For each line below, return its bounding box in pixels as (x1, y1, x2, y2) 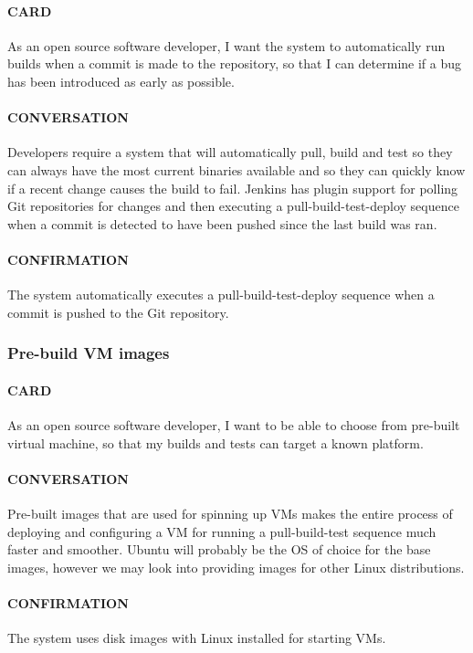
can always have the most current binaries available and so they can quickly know (7, 160, 466, 179)
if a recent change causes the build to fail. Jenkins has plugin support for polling (7, 178, 458, 197)
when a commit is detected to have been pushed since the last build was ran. (7, 214, 437, 233)
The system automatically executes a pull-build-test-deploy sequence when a (7, 285, 435, 304)
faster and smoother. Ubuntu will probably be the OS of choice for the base (7, 540, 431, 559)
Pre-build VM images (7, 342, 170, 364)
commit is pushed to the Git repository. (7, 302, 229, 321)
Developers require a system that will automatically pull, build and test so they (7, 142, 453, 162)
